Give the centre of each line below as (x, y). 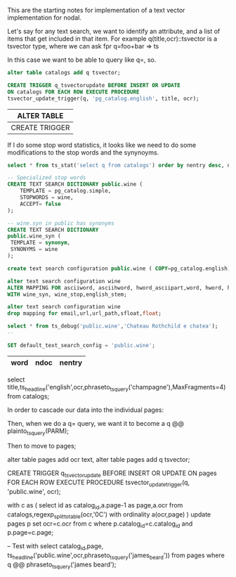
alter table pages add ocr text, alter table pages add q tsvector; (99, 460)
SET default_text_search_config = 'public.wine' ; (81, 345)
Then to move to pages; (42, 446)
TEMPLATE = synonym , (40, 243)
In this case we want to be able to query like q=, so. (82, 60)
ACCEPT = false (40, 204)
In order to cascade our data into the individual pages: (85, 410)
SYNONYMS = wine (34, 249)
